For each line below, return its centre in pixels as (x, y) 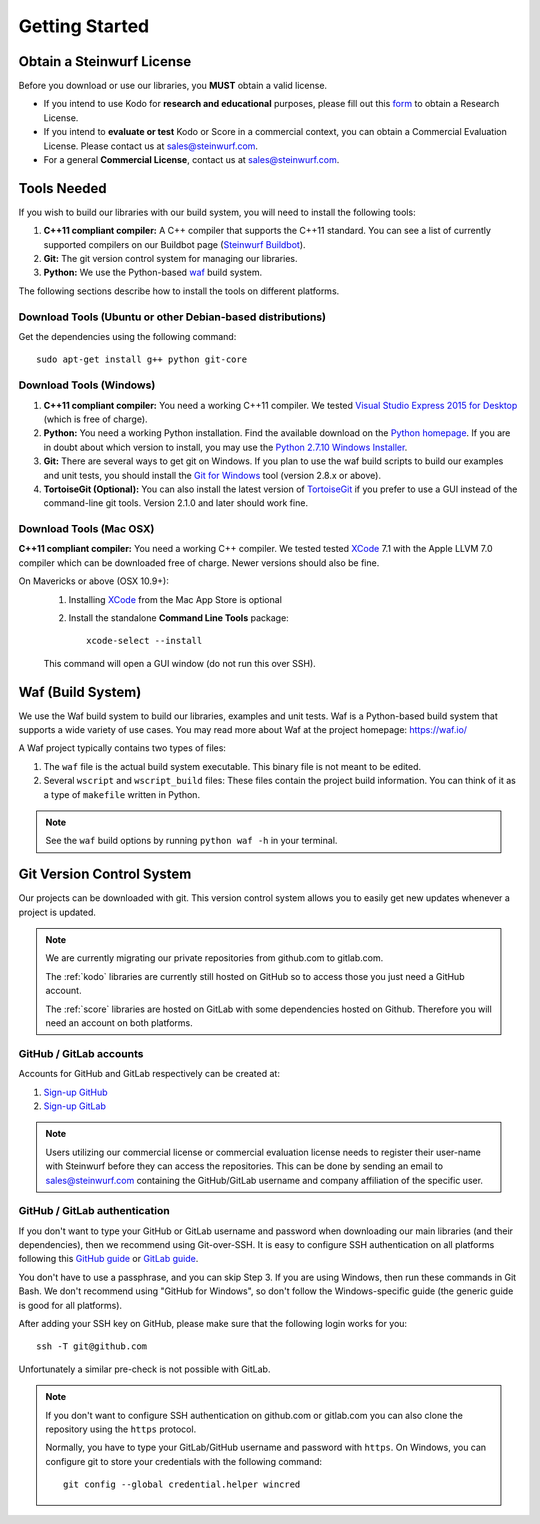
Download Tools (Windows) (87, 385)
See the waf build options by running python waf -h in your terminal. (191, 841)
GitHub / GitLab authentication (94, 1211)
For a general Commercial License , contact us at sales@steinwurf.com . (191, 160)
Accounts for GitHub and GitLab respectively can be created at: (149, 1074)
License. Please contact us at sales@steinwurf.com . (151, 146)
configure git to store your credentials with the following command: (184, 1461)
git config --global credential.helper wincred (182, 1484)
